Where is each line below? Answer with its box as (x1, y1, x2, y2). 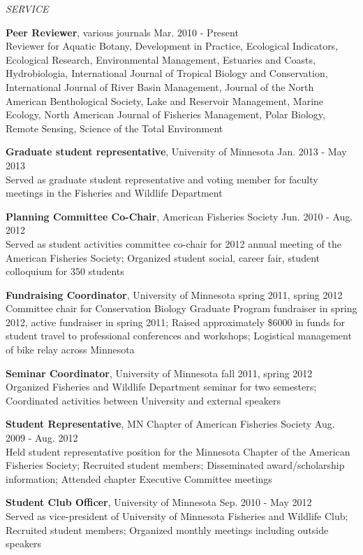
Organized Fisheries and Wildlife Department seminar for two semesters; (6, 379, 317, 394)
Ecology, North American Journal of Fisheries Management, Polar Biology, (6, 107, 325, 122)
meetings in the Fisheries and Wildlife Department (6, 185, 223, 200)
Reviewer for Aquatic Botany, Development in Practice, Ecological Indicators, (6, 38, 339, 53)
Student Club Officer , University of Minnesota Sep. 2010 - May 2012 (6, 495, 312, 510)
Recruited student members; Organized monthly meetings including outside (6, 522, 329, 537)
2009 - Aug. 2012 (6, 430, 78, 445)
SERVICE (6, 1, 49, 15)
